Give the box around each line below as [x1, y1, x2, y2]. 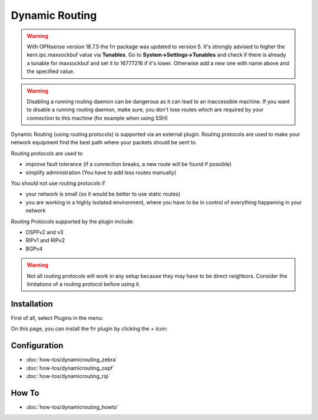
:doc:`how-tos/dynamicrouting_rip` [25, 372, 110, 379]
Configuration [11, 340, 64, 350]
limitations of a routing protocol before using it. [26, 280, 141, 287]
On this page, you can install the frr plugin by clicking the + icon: [11, 325, 168, 332]
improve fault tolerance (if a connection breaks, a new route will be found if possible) [25, 161, 232, 168]
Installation [11, 299, 53, 309]
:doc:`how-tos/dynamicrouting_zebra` [25, 356, 118, 363]
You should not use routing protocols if [11, 180, 105, 187]
